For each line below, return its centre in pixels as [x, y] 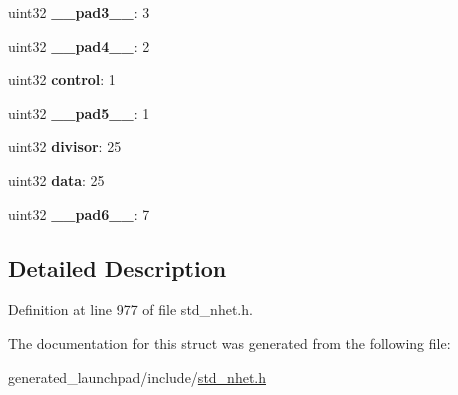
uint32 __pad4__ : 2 [79, 45]
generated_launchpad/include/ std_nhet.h [137, 376]
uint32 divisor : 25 [65, 146]
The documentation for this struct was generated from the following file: [229, 342]
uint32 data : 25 [56, 179]
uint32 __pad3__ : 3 [79, 12]
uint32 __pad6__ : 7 [79, 213]
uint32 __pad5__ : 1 [79, 112]
